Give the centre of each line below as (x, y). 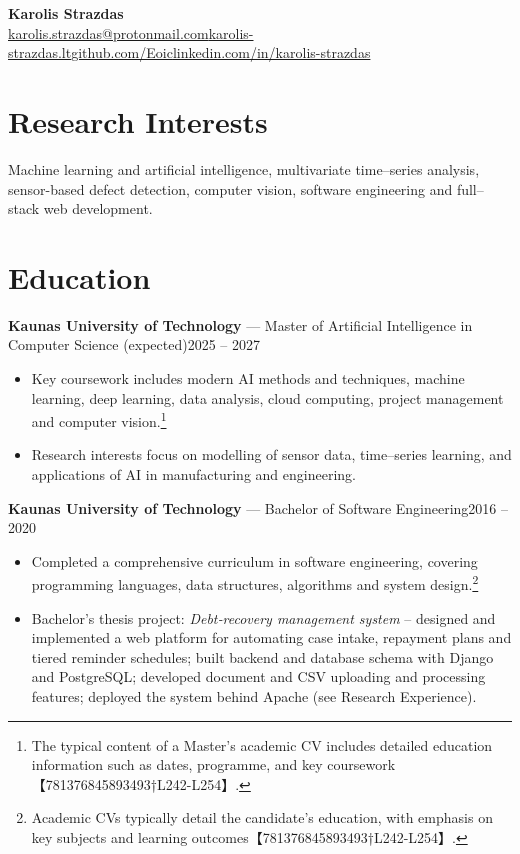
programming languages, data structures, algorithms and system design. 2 (255, 583)
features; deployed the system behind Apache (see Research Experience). (254, 696)
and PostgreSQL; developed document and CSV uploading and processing (258, 676)
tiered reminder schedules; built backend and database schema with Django (262, 656)
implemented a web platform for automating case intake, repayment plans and (271, 637)
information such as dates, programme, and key (177, 764)
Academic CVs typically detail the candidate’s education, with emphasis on (262, 817)
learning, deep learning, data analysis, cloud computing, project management (267, 397)
